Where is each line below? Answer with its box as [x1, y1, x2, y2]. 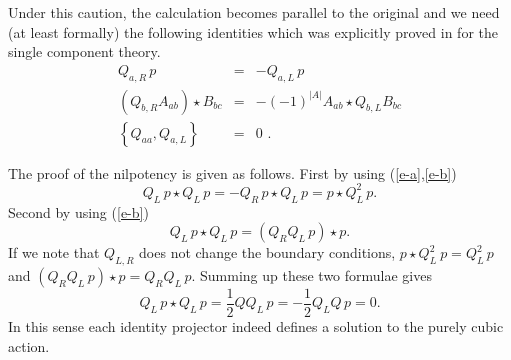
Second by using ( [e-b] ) [8, 201, 149, 222]
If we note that [8, 242, 100, 263]
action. [8, 335, 50, 356]
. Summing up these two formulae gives [191, 264, 432, 285]
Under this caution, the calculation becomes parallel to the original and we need [8, 2, 500, 22]
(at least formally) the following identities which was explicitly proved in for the [8, 21, 498, 42]
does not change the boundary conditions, [139, 242, 396, 263]
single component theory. [8, 41, 161, 62]
